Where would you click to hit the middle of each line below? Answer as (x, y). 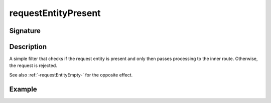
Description (28, 47)
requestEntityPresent (55, 13)
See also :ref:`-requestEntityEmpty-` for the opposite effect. (71, 74)
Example (23, 89)
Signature (25, 31)
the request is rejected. (33, 65)
